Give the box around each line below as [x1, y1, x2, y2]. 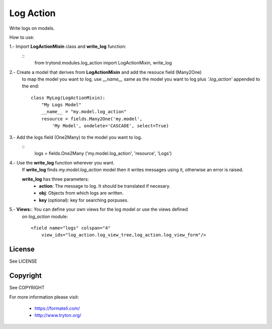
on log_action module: [22, 213, 68, 219]
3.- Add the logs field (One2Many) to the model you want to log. [9, 134, 142, 140]
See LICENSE [9, 258, 37, 264]
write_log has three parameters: [22, 176, 89, 182]
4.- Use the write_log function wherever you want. [9, 159, 115, 166]
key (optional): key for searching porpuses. [39, 197, 128, 203]
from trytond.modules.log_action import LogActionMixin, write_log [34, 60, 172, 66]
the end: [22, 83, 39, 89]
